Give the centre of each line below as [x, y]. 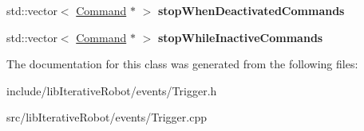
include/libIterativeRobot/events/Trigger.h [112, 90]
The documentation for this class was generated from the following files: [182, 64]
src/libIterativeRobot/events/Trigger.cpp [107, 117]
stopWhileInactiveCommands [240, 37]
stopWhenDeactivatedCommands [251, 10]
